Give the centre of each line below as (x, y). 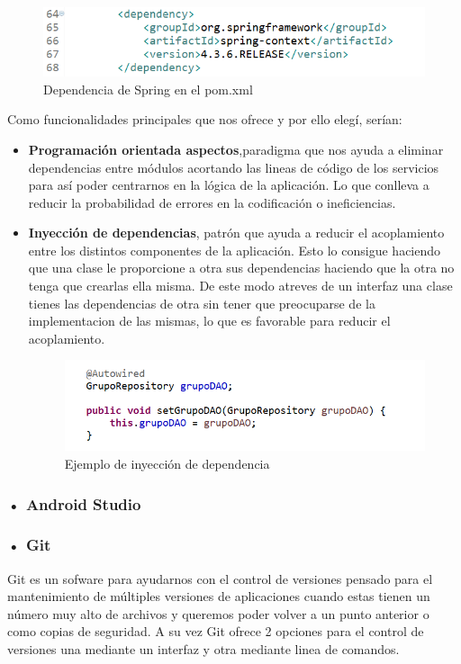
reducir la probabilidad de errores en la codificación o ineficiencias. (212, 202)
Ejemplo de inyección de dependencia (167, 463)
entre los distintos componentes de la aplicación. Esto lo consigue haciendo (235, 250)
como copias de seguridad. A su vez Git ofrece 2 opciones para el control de (216, 631)
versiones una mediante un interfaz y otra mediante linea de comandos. (203, 649)
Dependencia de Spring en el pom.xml (148, 89)
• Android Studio (74, 503)
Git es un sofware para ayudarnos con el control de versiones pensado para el (220, 578)
